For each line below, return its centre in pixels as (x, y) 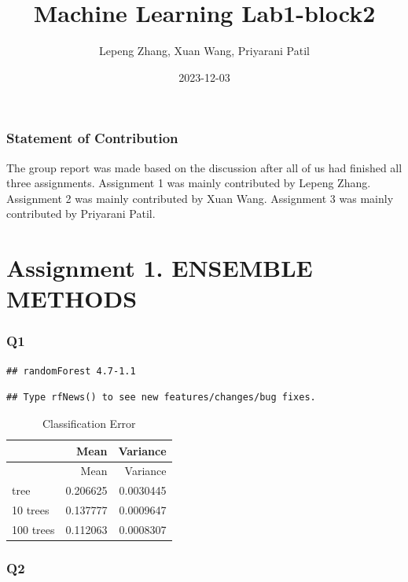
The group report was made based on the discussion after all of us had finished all (204, 167)
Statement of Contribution (92, 138)
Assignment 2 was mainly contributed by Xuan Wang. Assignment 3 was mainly (200, 198)
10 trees (31, 510)
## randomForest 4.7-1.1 (71, 371)
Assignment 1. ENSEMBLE (160, 268)
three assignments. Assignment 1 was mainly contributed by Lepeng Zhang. (189, 183)
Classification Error (89, 423)
